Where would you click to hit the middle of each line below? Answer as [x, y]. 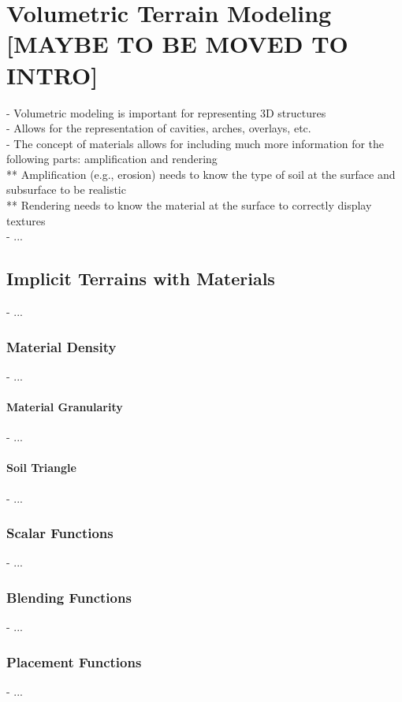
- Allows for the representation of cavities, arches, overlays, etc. [159, 128]
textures [26, 220]
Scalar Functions [60, 533]
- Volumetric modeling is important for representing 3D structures [166, 112]
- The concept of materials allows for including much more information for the [195, 143]
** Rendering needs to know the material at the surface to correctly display [189, 205]
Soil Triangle [41, 468]
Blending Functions [69, 597]
